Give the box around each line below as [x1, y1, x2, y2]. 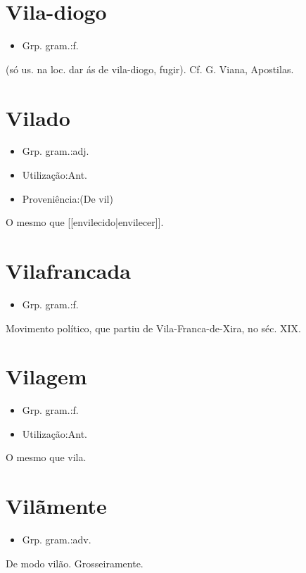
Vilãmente [6, 491, 107, 520]
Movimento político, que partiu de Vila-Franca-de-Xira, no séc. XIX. [6, 320, 302, 335]
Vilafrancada [6, 256, 131, 284]
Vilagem [6, 362, 87, 391]
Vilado [6, 103, 70, 132]
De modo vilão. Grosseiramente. [6, 555, 144, 570]
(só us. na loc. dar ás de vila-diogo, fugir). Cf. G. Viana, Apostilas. [6, 61, 294, 76]
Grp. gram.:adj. [22, 144, 89, 158]
